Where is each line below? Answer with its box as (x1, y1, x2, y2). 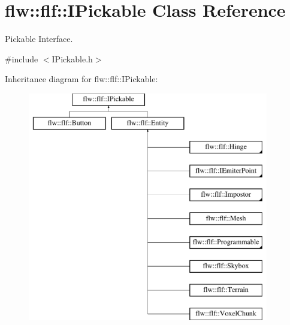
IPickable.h (52, 52, 93, 65)
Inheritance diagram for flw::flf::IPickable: (5, 73, 158, 85)
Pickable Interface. (5, 32, 73, 45)
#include (5, 52, 38, 65)
